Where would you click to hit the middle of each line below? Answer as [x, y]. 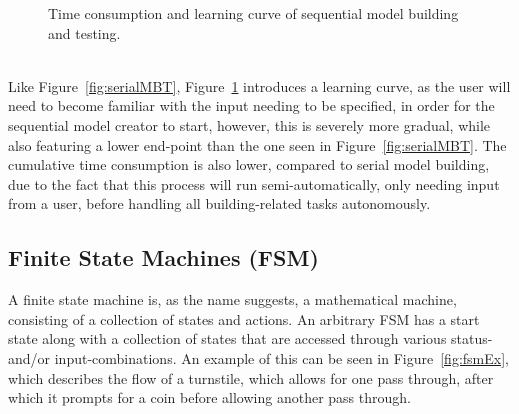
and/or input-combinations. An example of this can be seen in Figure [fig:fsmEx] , [258, 357]
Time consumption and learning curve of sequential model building [253, 13]
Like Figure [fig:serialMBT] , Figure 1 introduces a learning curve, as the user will [259, 85]
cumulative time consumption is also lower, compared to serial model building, [249, 164]
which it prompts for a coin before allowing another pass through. [209, 397]
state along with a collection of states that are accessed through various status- [250, 338]
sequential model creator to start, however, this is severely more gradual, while [249, 124]
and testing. [84, 32]
